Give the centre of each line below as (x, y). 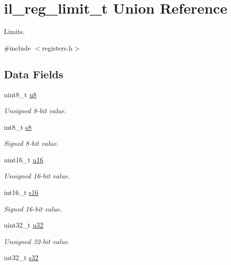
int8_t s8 (18, 127)
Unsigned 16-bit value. (37, 176)
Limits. (15, 31)
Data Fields (34, 74)
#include (18, 47)
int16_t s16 (21, 192)
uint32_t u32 (24, 225)
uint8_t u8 (20, 94)
